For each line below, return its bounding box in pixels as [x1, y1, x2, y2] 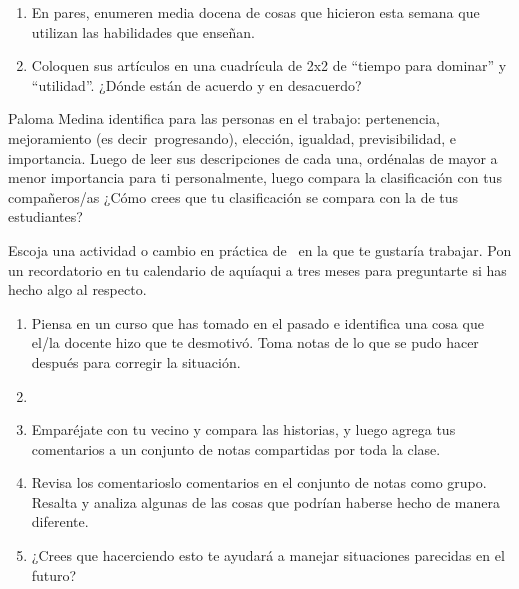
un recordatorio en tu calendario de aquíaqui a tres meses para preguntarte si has [8, 259, 507, 280]
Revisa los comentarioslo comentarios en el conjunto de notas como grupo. [31, 472, 487, 493]
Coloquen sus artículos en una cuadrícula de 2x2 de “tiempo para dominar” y [31, 55, 507, 76]
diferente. [31, 511, 89, 532]
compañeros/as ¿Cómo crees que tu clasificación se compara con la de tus [8, 186, 459, 207]
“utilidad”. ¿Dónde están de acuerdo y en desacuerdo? [31, 74, 362, 95]
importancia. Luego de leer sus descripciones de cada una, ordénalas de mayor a [8, 147, 498, 168]
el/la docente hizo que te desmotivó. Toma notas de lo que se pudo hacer [31, 332, 479, 353]
